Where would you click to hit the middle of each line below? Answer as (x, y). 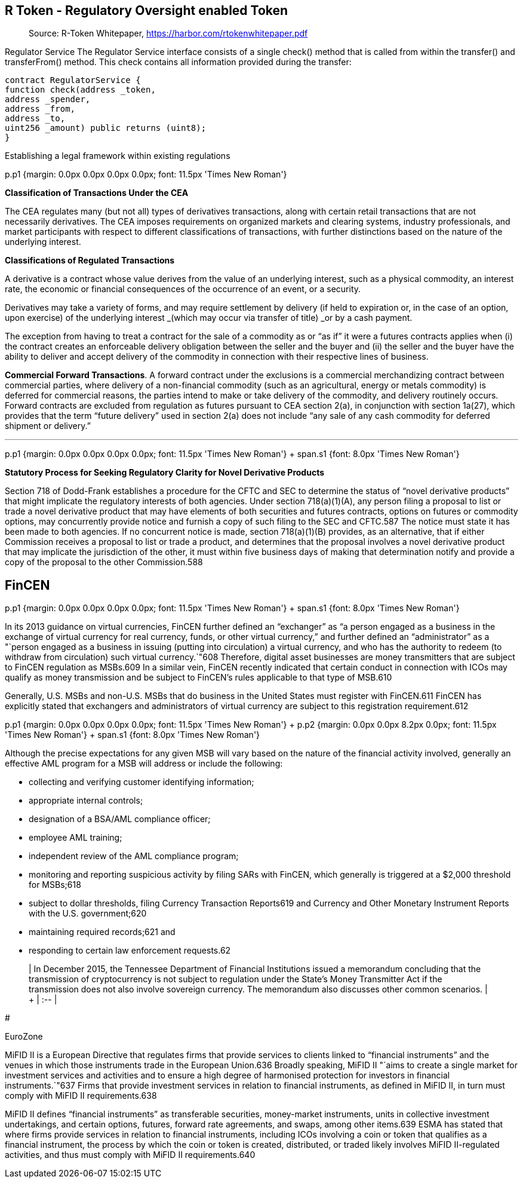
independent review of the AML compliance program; (134, 856)
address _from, (40, 109)
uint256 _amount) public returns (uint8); (106, 128)
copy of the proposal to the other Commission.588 (104, 562)
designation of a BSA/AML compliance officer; (120, 819)
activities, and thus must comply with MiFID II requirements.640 (130, 1155)
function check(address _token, (80, 90)
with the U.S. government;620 (88, 914)
